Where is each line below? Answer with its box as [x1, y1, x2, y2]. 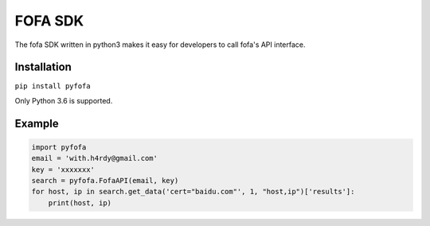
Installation [14, 60, 72, 74]
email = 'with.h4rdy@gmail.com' [31, 154, 158, 163]
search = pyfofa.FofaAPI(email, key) [31, 176, 179, 185]
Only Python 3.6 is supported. [14, 95, 113, 105]
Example [14, 116, 59, 131]
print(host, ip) [48, 198, 111, 207]
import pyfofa [31, 142, 87, 151]
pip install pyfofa [14, 82, 91, 91]
